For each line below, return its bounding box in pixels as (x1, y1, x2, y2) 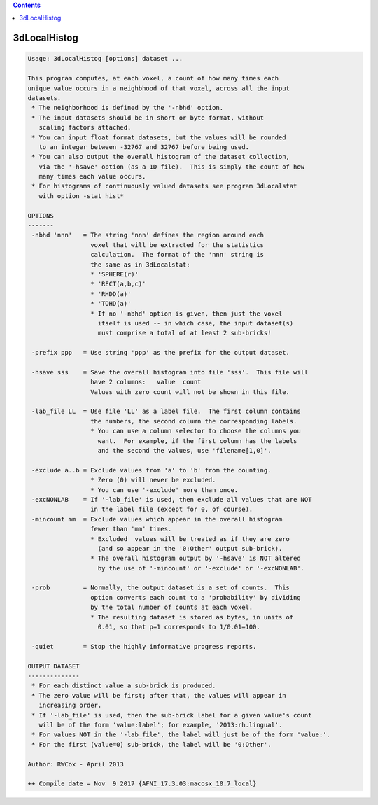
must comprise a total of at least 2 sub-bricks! (97, 329, 272, 337)
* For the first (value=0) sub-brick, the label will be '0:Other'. (31, 741, 272, 748)
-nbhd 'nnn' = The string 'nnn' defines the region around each (31, 231, 265, 239)
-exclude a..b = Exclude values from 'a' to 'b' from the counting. (31, 466, 272, 474)
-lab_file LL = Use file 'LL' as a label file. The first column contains (31, 407, 301, 416)
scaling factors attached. (38, 123, 132, 132)
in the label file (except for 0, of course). (90, 505, 253, 514)
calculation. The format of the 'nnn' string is (90, 251, 265, 259)
